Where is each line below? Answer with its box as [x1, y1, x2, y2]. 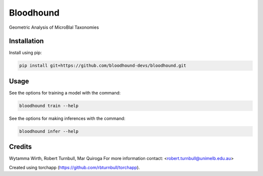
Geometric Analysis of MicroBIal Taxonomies [9, 24, 99, 30]
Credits [9, 143, 32, 151]
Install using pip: [9, 50, 42, 56]
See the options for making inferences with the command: [9, 115, 126, 121]
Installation [9, 37, 44, 45]
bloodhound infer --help [19, 128, 79, 134]
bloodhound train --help [19, 103, 79, 108]
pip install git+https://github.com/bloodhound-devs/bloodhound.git [19, 63, 187, 68]
